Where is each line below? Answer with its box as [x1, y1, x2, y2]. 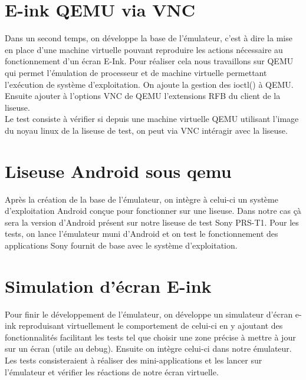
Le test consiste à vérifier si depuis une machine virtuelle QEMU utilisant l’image [5, 113, 299, 125]
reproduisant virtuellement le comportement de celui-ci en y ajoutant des [18, 319, 283, 332]
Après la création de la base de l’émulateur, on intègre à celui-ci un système [5, 193, 278, 205]
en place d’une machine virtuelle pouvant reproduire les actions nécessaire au [5, 43, 283, 55]
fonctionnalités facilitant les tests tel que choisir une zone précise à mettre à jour [5, 331, 296, 343]
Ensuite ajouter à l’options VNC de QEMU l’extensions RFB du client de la [5, 90, 281, 102]
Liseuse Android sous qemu [5, 158, 232, 183]
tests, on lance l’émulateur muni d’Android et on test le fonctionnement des [5, 227, 278, 240]
